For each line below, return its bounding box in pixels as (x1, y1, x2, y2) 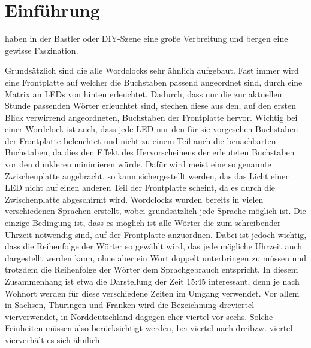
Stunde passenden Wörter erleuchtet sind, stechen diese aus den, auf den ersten (5, 99, 297, 112)
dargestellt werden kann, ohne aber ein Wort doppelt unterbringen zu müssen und (5, 251, 306, 264)
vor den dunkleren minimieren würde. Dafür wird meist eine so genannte (5, 158, 271, 170)
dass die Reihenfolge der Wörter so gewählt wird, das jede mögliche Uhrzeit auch (5, 240, 303, 252)
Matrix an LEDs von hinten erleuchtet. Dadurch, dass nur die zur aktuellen (5, 87, 282, 100)
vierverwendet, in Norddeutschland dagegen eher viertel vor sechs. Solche (5, 310, 273, 322)
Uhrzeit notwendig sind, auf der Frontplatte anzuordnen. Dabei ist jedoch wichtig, (5, 228, 307, 240)
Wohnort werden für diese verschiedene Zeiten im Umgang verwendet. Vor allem (5, 286, 300, 299)
